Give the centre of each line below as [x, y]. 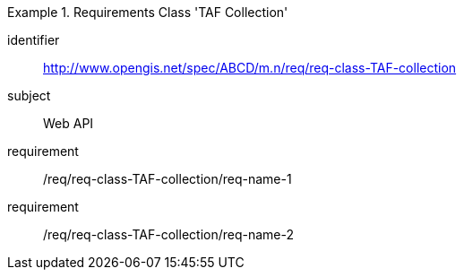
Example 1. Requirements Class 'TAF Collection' [148, 12]
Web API [69, 123]
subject [29, 95]
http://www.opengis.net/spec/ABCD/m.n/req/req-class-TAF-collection [250, 68]
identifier [34, 40]
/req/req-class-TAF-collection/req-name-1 [168, 179]
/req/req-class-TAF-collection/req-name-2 [169, 234]
